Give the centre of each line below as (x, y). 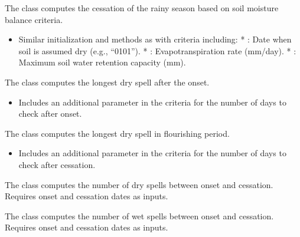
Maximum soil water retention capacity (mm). (102, 62)
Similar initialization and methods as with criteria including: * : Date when (155, 39)
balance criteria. (34, 19)
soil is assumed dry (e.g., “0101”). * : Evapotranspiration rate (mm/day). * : (157, 50)
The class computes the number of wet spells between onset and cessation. (139, 215)
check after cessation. (57, 164)
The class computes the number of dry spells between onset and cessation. (139, 184)
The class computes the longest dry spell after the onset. (107, 82)
